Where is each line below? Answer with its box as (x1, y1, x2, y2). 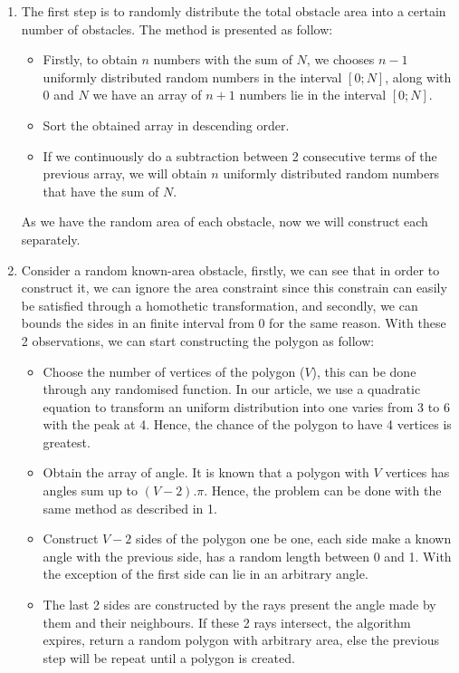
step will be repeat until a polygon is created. (43, 648, 295, 667)
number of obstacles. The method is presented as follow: (21, 19, 333, 38)
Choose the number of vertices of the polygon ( (43, 361, 305, 380)
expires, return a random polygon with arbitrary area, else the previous (43, 630, 439, 649)
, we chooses (306, 50, 375, 69)
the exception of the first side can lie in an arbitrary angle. (43, 564, 368, 583)
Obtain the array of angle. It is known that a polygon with (43, 463, 369, 482)
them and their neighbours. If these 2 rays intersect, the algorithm (43, 612, 411, 631)
